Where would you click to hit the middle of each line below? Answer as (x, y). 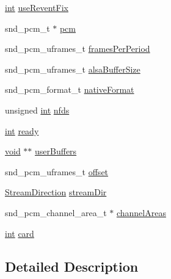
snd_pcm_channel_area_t (56, 212)
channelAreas (141, 212)
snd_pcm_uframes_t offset (57, 171)
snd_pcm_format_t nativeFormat (70, 89)
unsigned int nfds (37, 110)
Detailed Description (72, 266)
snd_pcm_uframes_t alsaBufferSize (73, 69)
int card (20, 233)
